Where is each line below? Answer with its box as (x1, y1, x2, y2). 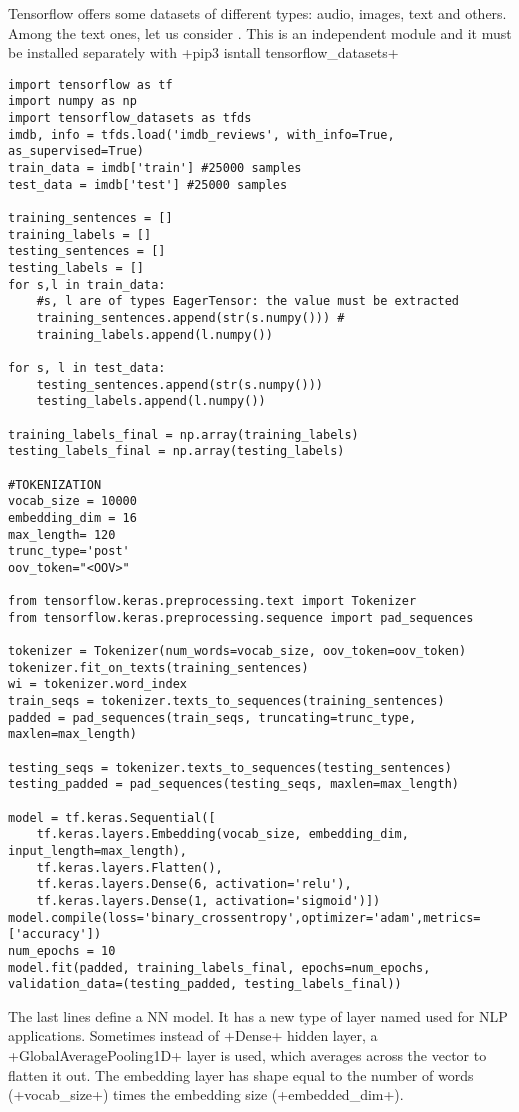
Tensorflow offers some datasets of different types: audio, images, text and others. (8, 3, 507, 23)
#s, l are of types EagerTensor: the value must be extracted (36, 294, 460, 309)
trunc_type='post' (8, 544, 130, 559)
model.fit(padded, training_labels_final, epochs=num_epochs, (8, 960, 431, 975)
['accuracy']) (8, 927, 102, 942)
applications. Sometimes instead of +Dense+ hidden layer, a (8, 1025, 378, 1046)
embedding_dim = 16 (8, 510, 137, 525)
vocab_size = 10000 (8, 494, 137, 509)
